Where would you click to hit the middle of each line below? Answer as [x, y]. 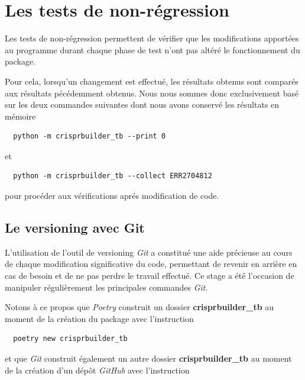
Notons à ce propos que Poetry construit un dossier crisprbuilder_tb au [139, 307]
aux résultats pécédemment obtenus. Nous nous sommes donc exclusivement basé [152, 93]
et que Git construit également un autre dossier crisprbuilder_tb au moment [148, 358]
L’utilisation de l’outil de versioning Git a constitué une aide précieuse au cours [149, 252]
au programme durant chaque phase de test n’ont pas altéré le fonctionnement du [152, 49]
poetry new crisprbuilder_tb [70, 339]
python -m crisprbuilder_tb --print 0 [90, 136]
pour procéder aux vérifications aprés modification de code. [112, 196]
